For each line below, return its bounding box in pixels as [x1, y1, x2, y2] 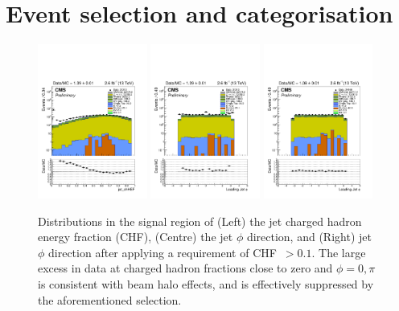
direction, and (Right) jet [246, 228, 372, 245]
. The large [311, 243, 366, 260]
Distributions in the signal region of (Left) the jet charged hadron [38, 212, 362, 229]
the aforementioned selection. [38, 291, 182, 308]
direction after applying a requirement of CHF [48, 243, 277, 260]
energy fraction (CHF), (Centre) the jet [38, 228, 233, 245]
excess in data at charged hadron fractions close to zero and [38, 260, 333, 276]
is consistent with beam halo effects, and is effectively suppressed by [38, 276, 374, 293]
